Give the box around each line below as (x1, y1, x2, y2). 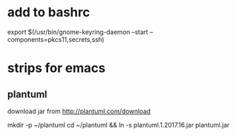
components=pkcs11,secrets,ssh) (7, 35, 105, 43)
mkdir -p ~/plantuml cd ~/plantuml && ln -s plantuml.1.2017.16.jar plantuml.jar (7, 120, 230, 129)
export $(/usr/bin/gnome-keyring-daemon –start (7, 28, 149, 36)
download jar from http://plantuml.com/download (7, 107, 151, 115)
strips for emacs (7, 60, 106, 76)
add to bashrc (7, 4, 91, 21)
